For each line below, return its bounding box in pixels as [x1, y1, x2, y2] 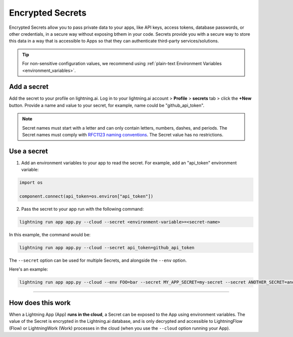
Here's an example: [9, 267, 48, 272]
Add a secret [9, 83, 49, 91]
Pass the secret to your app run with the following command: [21, 206, 144, 212]
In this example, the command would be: [9, 231, 91, 237]
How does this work [9, 298, 71, 307]
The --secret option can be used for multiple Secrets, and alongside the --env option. [9, 257, 187, 263]
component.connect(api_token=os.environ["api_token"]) [19, 194, 153, 199]
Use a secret [9, 147, 48, 155]
